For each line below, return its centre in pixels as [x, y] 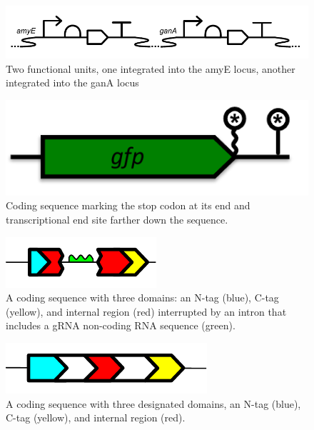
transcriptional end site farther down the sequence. [117, 219]
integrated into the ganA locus [72, 82]
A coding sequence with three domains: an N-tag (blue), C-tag [142, 297]
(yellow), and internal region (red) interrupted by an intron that [146, 311]
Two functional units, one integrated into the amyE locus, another [151, 68]
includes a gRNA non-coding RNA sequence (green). [121, 325]
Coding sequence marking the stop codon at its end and [128, 205]
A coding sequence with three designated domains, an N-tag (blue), [153, 403]
